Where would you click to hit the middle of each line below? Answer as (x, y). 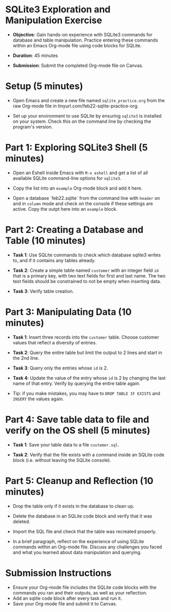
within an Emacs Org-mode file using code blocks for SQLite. (77, 45)
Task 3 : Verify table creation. (43, 291)
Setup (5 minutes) (44, 86)
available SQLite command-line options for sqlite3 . (67, 178)
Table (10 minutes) (46, 240)
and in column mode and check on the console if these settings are (83, 203)
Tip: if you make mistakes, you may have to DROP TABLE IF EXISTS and (86, 393)
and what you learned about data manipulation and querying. (77, 552)
